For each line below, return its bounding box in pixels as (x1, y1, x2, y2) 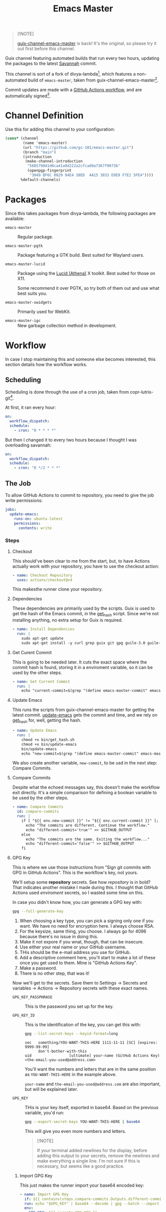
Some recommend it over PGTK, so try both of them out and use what (17, 285, 160, 291)
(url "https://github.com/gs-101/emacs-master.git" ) (23, 145, 134, 150)
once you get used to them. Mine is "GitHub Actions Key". (19, 960, 137, 966)
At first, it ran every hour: (5, 404, 56, 410)
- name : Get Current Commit (12, 679, 70, 684)
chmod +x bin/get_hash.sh (21, 737, 75, 742)
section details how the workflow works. (5, 361, 87, 367)
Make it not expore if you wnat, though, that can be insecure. (19, 939, 144, 945)
